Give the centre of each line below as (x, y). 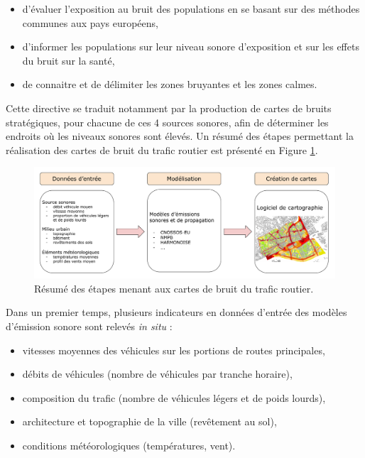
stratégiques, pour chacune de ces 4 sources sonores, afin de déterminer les (167, 122)
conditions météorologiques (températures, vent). (129, 446)
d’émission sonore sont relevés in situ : (89, 326)
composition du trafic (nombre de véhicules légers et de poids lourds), (174, 397)
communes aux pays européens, (90, 22)
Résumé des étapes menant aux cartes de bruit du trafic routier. (174, 288)
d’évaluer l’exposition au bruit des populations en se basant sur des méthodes (191, 9)
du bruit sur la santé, (69, 60)
